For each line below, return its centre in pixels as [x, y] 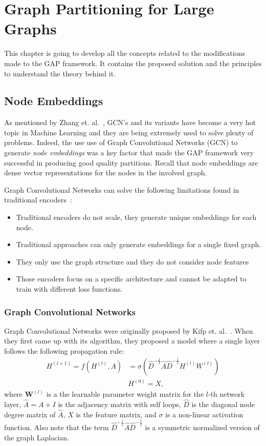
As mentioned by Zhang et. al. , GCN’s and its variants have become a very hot [130, 122]
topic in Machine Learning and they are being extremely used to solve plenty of [129, 132]
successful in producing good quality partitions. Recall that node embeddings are [131, 162]
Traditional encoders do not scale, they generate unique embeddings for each [136, 217]
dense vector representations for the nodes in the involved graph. [106, 173]
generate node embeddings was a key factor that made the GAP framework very [129, 153]
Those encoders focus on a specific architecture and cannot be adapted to [131, 279]
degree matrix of [30, 414]
